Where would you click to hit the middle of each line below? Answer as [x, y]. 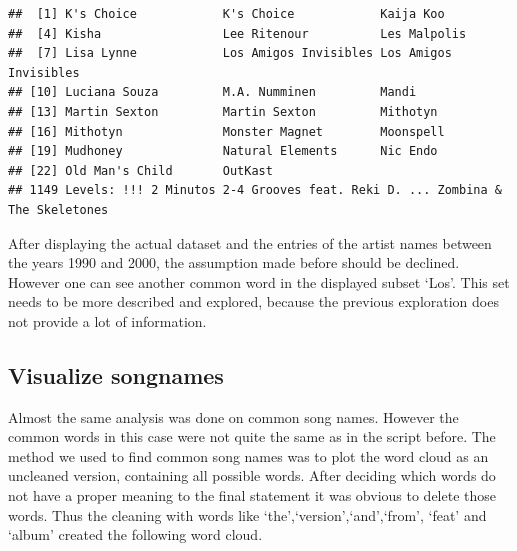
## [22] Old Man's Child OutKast [140, 170]
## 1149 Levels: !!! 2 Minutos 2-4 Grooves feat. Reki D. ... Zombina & [255, 190]
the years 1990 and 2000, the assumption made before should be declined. [234, 262]
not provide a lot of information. [107, 320]
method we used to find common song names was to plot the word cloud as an [248, 455]
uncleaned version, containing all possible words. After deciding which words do [252, 475]
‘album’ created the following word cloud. [135, 534]
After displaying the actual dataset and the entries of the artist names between [250, 242]
